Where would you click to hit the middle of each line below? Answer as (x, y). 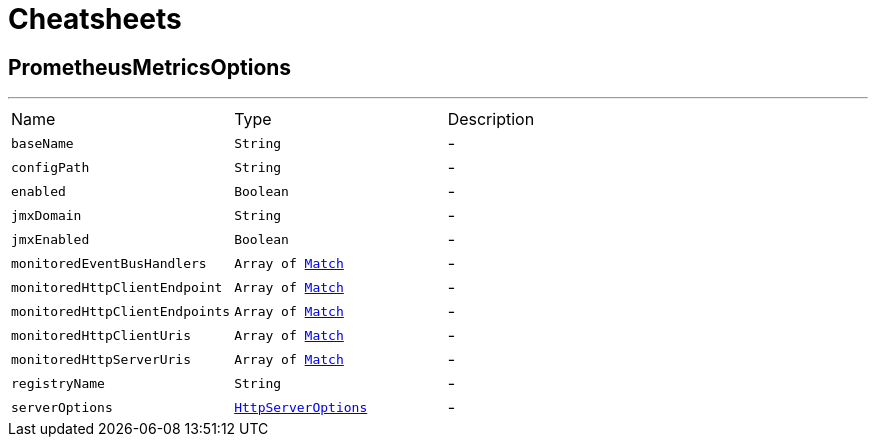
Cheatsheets (95, 19)
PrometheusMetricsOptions (150, 67)
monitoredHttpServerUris (101, 359)
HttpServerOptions (301, 407)
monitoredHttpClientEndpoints (121, 311)
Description (491, 119)
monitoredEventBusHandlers (109, 263)
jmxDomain (46, 215)
